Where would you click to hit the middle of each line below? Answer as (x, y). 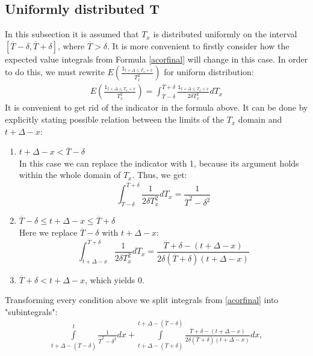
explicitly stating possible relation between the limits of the (114, 119)
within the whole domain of (70, 175)
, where (71, 45)
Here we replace (48, 232)
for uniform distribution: (209, 72)
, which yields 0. (114, 279)
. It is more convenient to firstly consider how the (198, 45)
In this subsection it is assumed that (72, 34)
